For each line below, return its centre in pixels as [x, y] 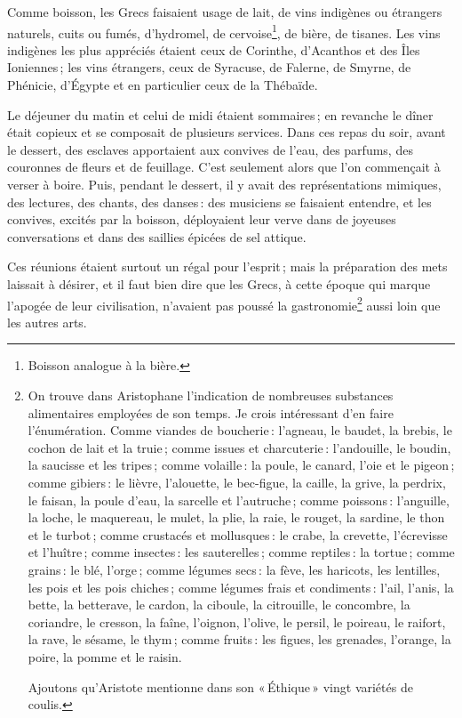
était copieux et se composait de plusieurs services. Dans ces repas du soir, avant [227, 132]
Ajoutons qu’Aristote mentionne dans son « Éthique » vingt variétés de [220, 686]
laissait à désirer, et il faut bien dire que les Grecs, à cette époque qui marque [219, 283]
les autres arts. [47, 322]
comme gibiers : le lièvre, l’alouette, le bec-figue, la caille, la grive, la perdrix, [237, 482]
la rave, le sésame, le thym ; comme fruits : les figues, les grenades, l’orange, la [239, 639]
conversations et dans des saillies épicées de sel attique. [157, 236]
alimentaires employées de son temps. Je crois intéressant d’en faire [211, 412]
